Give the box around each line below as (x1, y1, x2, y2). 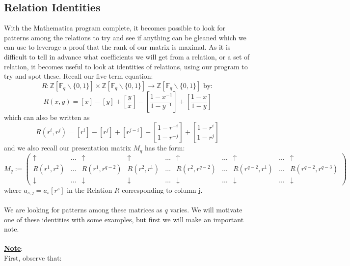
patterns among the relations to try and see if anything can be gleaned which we (4, 32, 246, 42)
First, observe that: (4, 252, 62, 263)
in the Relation (67, 184, 112, 195)
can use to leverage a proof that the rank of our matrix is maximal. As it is (4, 42, 231, 52)
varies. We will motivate (170, 205, 242, 215)
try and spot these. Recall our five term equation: (4, 71, 153, 81)
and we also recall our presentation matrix (4, 143, 131, 153)
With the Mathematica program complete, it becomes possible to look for (4, 23, 226, 33)
